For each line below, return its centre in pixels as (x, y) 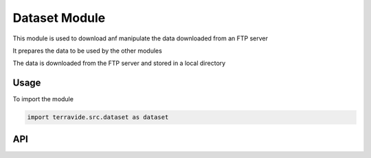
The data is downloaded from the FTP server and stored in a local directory (119, 63)
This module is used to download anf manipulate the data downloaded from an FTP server (140, 38)
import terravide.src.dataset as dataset (98, 117)
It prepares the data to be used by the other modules (88, 51)
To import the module (43, 99)
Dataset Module (59, 18)
